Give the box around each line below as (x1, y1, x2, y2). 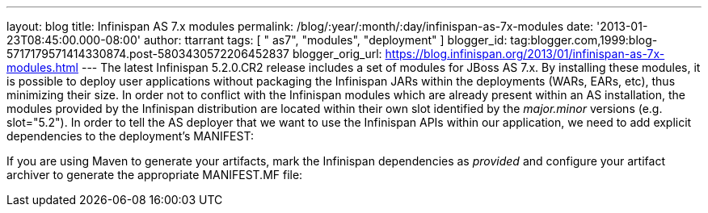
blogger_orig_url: (292, 47, 382, 61)
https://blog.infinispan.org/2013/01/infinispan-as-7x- (385, 47, 665, 61)
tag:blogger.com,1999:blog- (510, 33, 658, 47)
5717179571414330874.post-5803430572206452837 (6, 47, 289, 61)
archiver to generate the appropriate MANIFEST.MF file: (6, 168, 303, 182)
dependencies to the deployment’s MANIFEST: (6, 129, 254, 143)
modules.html (6, 61, 78, 74)
